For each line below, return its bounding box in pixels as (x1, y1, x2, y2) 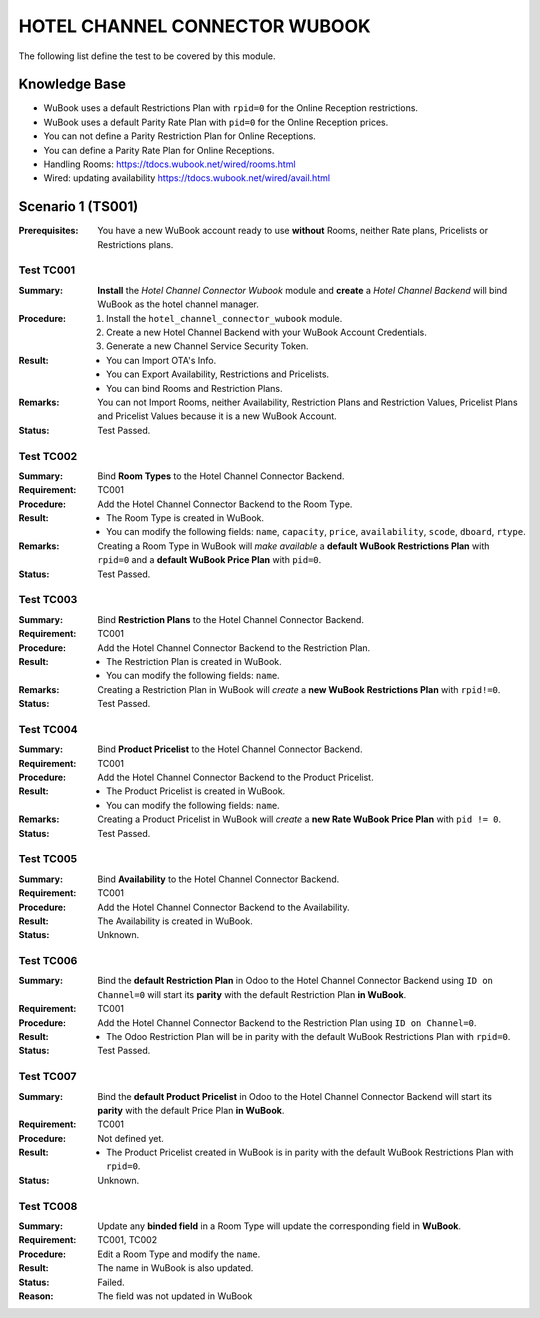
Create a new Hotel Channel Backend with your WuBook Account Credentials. (106, 326, 427, 339)
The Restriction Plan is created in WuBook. (106, 655, 282, 667)
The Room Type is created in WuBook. (106, 512, 265, 524)
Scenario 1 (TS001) (18, 198, 139, 215)
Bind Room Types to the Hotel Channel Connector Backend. (97, 470, 345, 482)
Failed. (97, 1276, 125, 1288)
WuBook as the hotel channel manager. (97, 298, 260, 310)
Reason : (18, 1290, 54, 1302)
